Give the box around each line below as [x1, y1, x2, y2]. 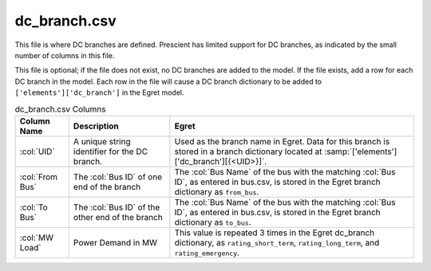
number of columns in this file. [14, 50, 115, 60]
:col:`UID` [19, 146, 55, 157]
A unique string [73, 135, 131, 147]
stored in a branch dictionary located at [174, 146, 322, 157]
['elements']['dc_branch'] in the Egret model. [14, 88, 184, 97]
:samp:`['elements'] [324, 146, 397, 157]
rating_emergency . [174, 247, 239, 258]
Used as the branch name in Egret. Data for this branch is [174, 135, 390, 147]
